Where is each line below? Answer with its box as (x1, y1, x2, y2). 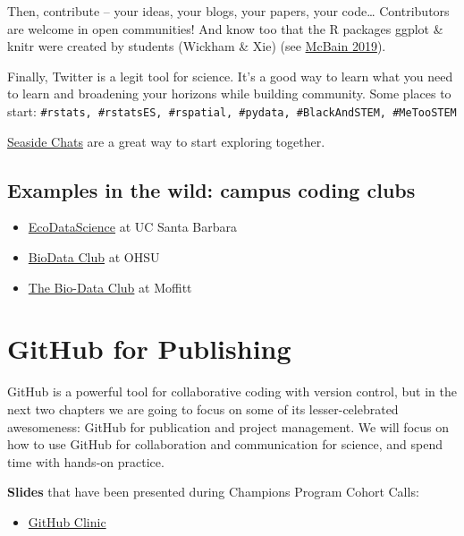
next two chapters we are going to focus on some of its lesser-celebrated (7, 399, 399, 418)
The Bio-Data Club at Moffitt (28, 277, 192, 296)
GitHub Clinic (28, 512, 106, 531)
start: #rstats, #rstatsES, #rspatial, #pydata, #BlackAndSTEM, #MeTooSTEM (7, 101, 457, 120)
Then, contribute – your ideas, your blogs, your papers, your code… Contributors (7, 2, 450, 20)
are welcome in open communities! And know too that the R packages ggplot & (7, 19, 443, 38)
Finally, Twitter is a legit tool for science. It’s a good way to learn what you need (7, 66, 453, 85)
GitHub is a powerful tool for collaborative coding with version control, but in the (7, 382, 457, 401)
